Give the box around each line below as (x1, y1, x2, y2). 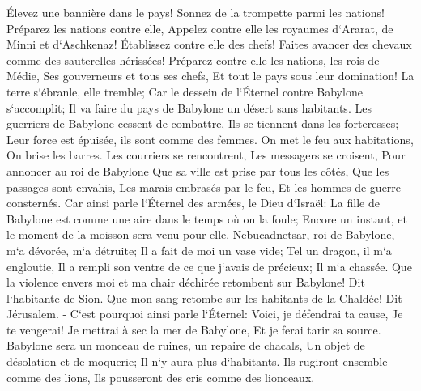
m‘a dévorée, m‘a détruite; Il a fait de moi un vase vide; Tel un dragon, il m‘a (6, 241, 392, 258)
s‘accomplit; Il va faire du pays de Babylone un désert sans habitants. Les (6, 99, 372, 116)
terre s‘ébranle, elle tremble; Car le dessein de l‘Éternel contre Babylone (6, 83, 363, 100)
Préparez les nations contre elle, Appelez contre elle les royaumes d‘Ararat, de (6, 19, 393, 36)
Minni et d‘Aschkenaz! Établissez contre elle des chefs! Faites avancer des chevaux (6, 36, 412, 53)
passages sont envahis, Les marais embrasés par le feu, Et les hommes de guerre (6, 178, 402, 195)
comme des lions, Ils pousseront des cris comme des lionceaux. (6, 368, 315, 385)
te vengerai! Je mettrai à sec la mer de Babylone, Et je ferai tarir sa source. (6, 321, 381, 338)
